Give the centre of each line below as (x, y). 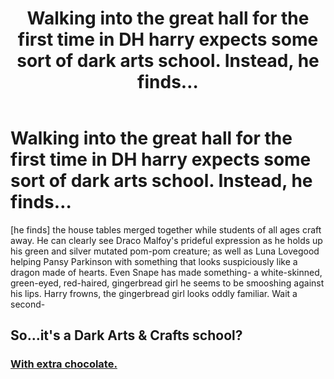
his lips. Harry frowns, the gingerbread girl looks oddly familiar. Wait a (154, 293)
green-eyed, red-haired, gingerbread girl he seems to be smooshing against (167, 283)
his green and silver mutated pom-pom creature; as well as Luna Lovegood (165, 251)
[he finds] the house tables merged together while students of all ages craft (166, 229)
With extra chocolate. (64, 364)
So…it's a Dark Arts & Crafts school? (126, 335)
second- (28, 304)
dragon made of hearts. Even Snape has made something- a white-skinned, (166, 272)
